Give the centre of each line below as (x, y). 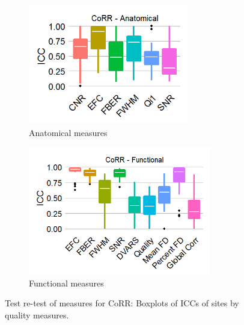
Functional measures (66, 283)
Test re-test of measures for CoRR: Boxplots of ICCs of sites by (122, 303)
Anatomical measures (68, 133)
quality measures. (37, 315)
